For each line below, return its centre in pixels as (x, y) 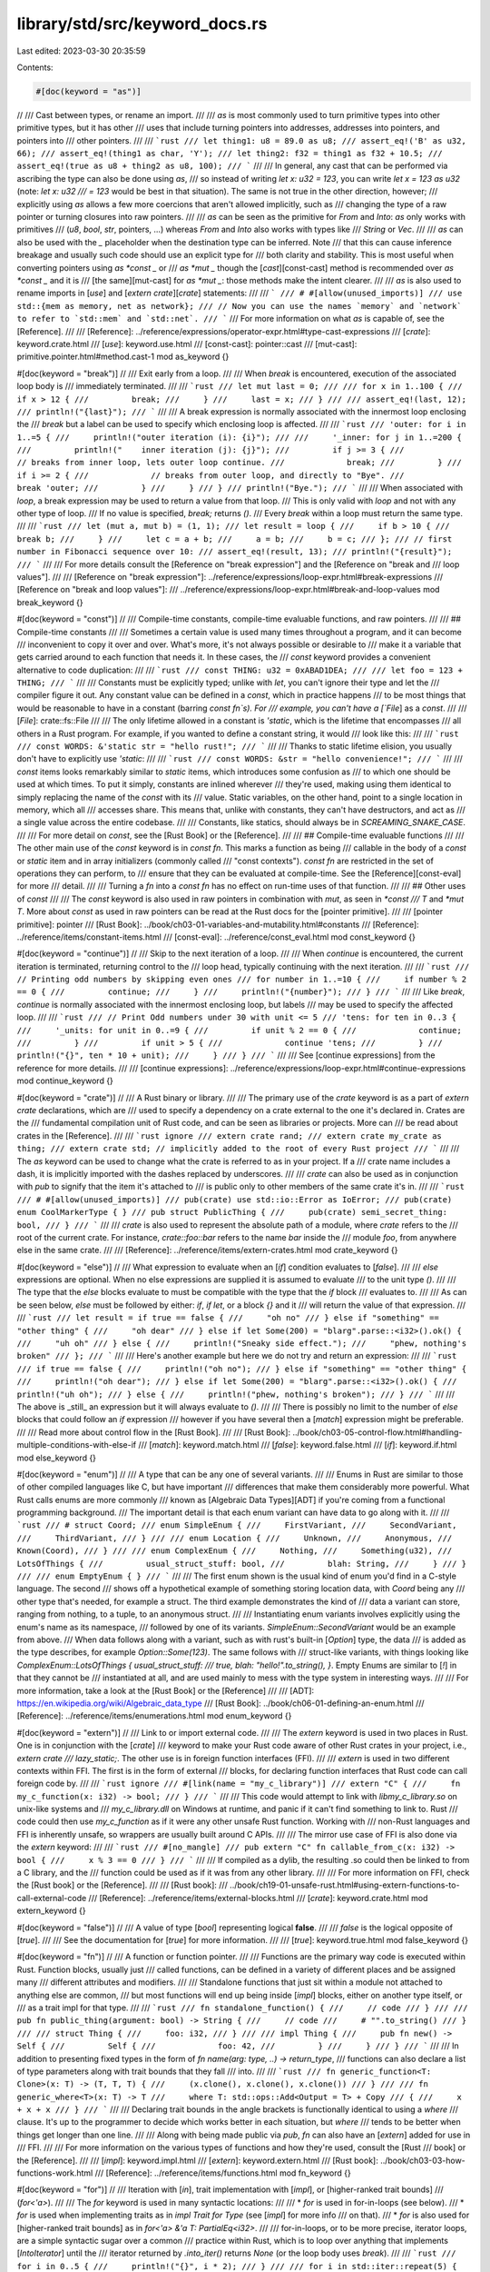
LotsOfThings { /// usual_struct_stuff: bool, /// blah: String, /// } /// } (242, 1564)
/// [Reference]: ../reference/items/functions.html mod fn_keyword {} (223, 2173)
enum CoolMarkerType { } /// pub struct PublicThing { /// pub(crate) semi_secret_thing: (232, 1212)
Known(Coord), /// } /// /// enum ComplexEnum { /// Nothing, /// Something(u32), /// (235, 1551)
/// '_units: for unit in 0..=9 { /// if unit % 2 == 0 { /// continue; (239, 1030)
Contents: (35, 67)
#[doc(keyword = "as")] (89, 91)
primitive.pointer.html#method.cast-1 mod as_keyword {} (123, 357)
